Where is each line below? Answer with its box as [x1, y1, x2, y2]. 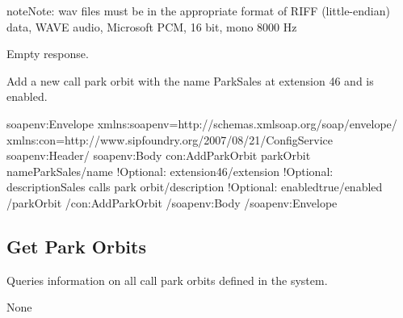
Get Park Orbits [6, 233, 146, 258]
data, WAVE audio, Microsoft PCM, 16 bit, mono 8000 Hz [6, 18, 297, 35]
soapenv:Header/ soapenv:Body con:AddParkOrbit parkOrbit [6, 147, 311, 164]
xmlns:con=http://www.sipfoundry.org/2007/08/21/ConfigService [6, 131, 334, 148]
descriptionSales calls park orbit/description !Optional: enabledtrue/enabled [6, 178, 383, 195]
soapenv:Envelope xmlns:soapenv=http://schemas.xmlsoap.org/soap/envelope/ [6, 115, 397, 132]
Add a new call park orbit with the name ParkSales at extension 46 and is [6, 72, 374, 89]
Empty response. [6, 45, 89, 62]
